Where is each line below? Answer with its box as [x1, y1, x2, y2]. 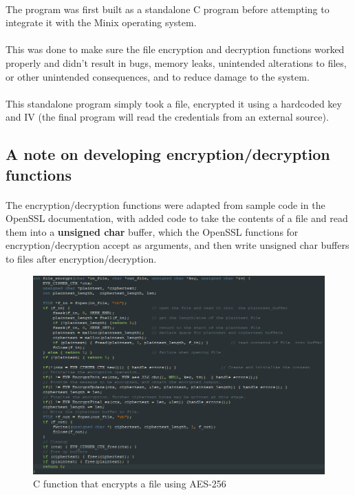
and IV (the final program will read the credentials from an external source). [6, 110, 329, 124]
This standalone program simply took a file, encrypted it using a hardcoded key [6, 96, 342, 110]
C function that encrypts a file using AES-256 [33, 476, 226, 491]
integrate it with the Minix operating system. [6, 15, 197, 30]
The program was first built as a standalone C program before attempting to [6, 1, 330, 16]
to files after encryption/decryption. [6, 252, 157, 266]
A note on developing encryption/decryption [6, 143, 330, 165]
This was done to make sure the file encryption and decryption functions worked [6, 42, 345, 57]
